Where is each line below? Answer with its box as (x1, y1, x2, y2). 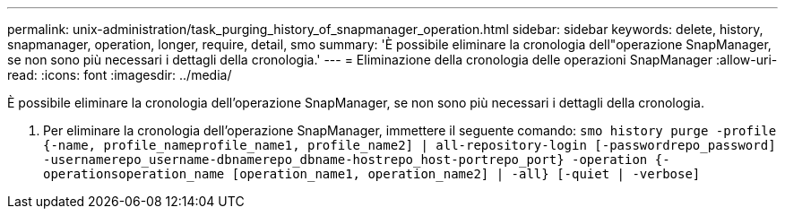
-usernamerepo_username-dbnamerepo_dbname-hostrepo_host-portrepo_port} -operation (43, 152, 648, 167)
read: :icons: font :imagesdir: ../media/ (7, 67, 232, 82)
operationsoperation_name (43, 167, 225, 181)
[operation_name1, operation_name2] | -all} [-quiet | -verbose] (231, 167, 701, 181)
